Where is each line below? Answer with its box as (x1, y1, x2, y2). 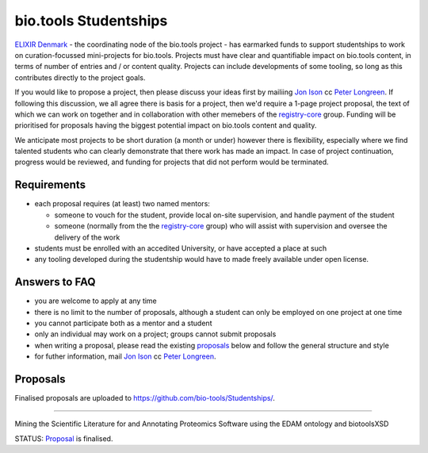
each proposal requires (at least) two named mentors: (34, 199, 210, 209)
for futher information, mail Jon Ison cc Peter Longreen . (34, 351, 216, 361)
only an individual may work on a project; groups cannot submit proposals (34, 329, 277, 339)
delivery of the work (54, 232, 120, 242)
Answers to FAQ (14, 275, 96, 289)
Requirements (14, 179, 86, 192)
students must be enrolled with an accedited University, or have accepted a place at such (34, 243, 327, 253)
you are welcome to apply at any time (34, 296, 158, 305)
